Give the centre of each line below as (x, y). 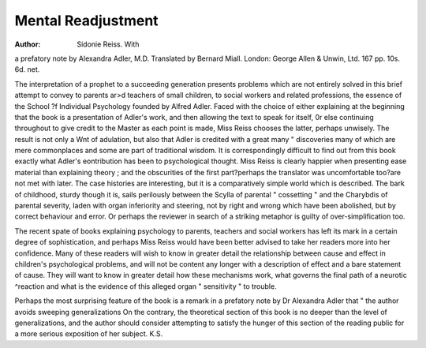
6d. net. (27, 69)
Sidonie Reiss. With (108, 44)
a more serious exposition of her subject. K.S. (89, 334)
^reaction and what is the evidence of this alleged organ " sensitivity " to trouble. (146, 286)
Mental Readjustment (86, 21)
